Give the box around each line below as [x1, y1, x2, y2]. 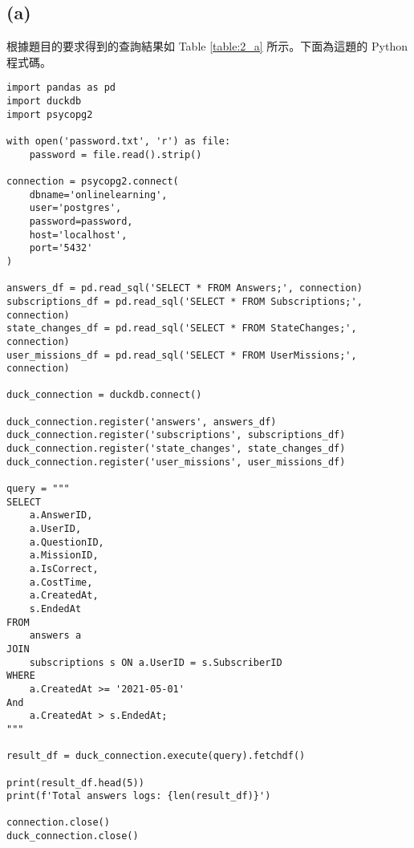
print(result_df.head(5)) [6, 777, 144, 789]
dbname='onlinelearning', [29, 189, 168, 201]
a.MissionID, [29, 550, 99, 562]
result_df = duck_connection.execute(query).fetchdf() [6, 750, 306, 762]
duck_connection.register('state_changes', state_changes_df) [6, 443, 346, 455]
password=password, [29, 215, 133, 227]
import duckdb [6, 95, 82, 108]
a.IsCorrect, [29, 563, 99, 575]
